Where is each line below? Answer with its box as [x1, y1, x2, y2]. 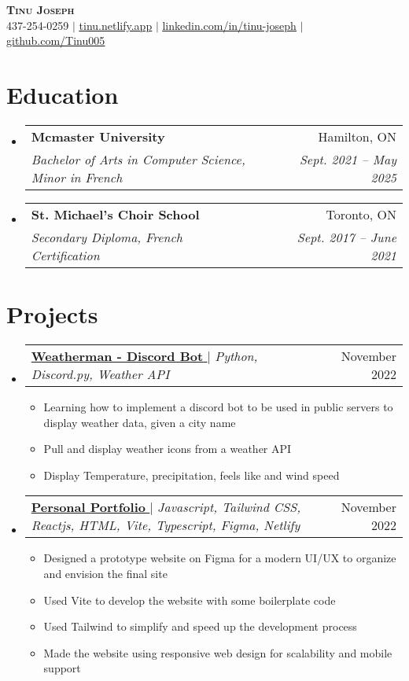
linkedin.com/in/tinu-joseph [162, 17, 297, 33]
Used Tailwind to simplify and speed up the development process [43, 618, 357, 635]
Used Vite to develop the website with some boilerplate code [43, 591, 336, 608]
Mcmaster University [31, 127, 165, 145]
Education [6, 78, 119, 110]
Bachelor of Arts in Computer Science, [31, 149, 245, 168]
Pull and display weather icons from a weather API [43, 440, 292, 457]
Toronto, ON [326, 204, 396, 223]
